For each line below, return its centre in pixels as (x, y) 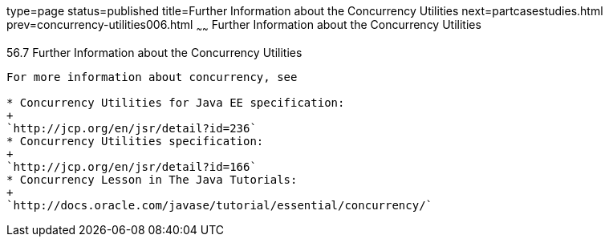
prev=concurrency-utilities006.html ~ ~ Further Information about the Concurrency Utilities (244, 26)
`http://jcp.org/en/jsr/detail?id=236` (132, 128)
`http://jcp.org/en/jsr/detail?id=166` (132, 166)
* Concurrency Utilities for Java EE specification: (176, 102)
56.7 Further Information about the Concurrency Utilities (154, 52)
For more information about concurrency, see (152, 77)
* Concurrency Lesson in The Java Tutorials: (152, 179)
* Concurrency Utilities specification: (135, 141)
